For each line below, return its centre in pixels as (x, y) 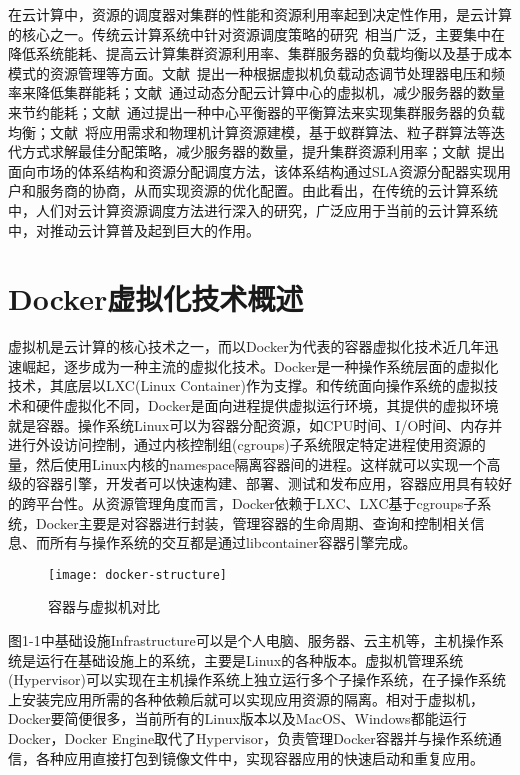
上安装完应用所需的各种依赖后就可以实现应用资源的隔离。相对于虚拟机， (246, 698)
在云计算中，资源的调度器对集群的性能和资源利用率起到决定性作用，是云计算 (260, 14)
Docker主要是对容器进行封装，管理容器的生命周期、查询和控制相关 (253, 522)
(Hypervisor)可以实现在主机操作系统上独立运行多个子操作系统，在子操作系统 (257, 679)
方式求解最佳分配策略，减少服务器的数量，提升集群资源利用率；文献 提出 (263, 151)
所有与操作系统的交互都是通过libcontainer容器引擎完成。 (233, 542)
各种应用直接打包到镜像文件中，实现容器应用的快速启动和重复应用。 (259, 757)
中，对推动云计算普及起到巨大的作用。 (134, 229)
